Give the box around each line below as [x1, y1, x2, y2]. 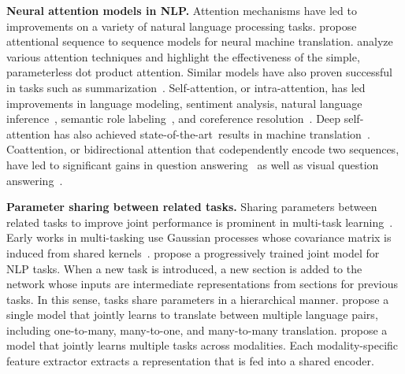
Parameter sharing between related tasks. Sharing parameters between [6, 198, 377, 215]
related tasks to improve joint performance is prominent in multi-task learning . [6, 213, 393, 230]
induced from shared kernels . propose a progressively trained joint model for [6, 244, 380, 261]
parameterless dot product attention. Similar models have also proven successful [6, 64, 392, 80]
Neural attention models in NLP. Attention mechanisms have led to [6, 2, 357, 18]
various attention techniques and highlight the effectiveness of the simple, [6, 48, 360, 65]
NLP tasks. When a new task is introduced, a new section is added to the [6, 260, 362, 276]
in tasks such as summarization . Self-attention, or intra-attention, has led [6, 79, 366, 95]
